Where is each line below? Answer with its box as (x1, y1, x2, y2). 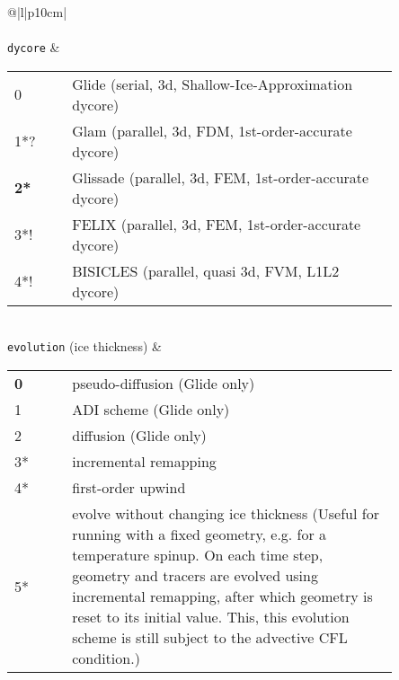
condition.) (72, 648, 140, 669)
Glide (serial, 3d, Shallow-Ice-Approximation (72, 73, 353, 94)
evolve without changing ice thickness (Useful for (72, 503, 379, 525)
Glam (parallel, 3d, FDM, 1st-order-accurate (72, 119, 352, 141)
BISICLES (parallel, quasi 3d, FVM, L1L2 (72, 260, 340, 281)
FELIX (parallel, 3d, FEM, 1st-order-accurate (72, 213, 361, 234)
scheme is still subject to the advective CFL (72, 627, 348, 649)
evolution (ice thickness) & (7, 337, 162, 356)
